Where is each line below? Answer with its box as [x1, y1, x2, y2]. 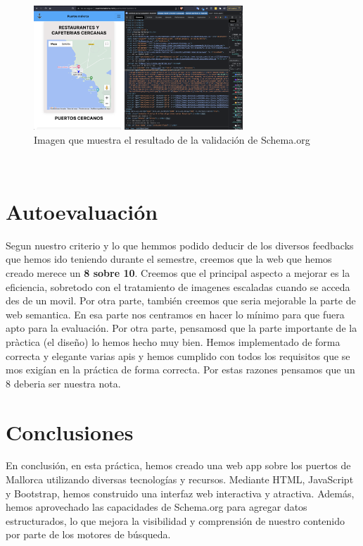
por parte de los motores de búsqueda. [6, 527, 171, 542]
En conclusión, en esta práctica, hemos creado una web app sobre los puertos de [6, 458, 351, 473]
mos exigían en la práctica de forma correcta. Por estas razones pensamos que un [6, 362, 355, 377]
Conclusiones [6, 417, 134, 446]
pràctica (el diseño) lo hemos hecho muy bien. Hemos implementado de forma [6, 334, 340, 349]
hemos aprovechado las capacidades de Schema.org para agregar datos [6, 500, 307, 514]
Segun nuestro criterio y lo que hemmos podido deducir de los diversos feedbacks [6, 237, 354, 252]
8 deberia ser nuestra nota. [6, 376, 121, 390]
